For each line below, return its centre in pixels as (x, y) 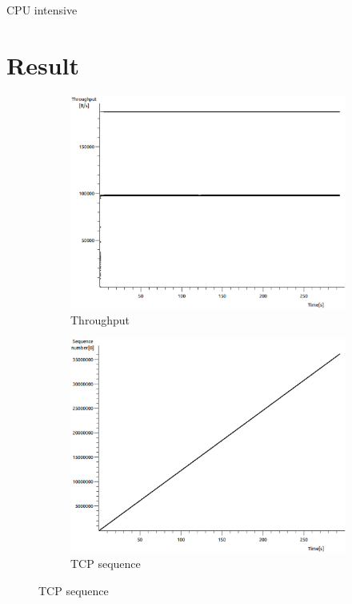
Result (43, 64)
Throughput (100, 319)
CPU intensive (42, 10)
